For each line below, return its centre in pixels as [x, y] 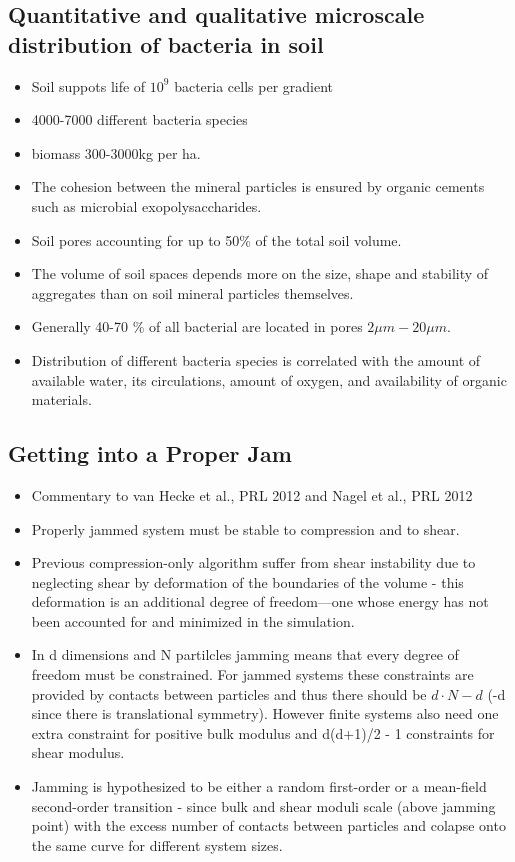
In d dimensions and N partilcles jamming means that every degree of [245, 654]
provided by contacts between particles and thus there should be [229, 693]
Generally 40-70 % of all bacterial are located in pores [197, 326]
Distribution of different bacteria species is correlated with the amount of [256, 359]
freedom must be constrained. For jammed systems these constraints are [252, 674]
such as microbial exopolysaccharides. [146, 205]
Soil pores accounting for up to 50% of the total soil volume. [216, 239]
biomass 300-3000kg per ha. [116, 152]
